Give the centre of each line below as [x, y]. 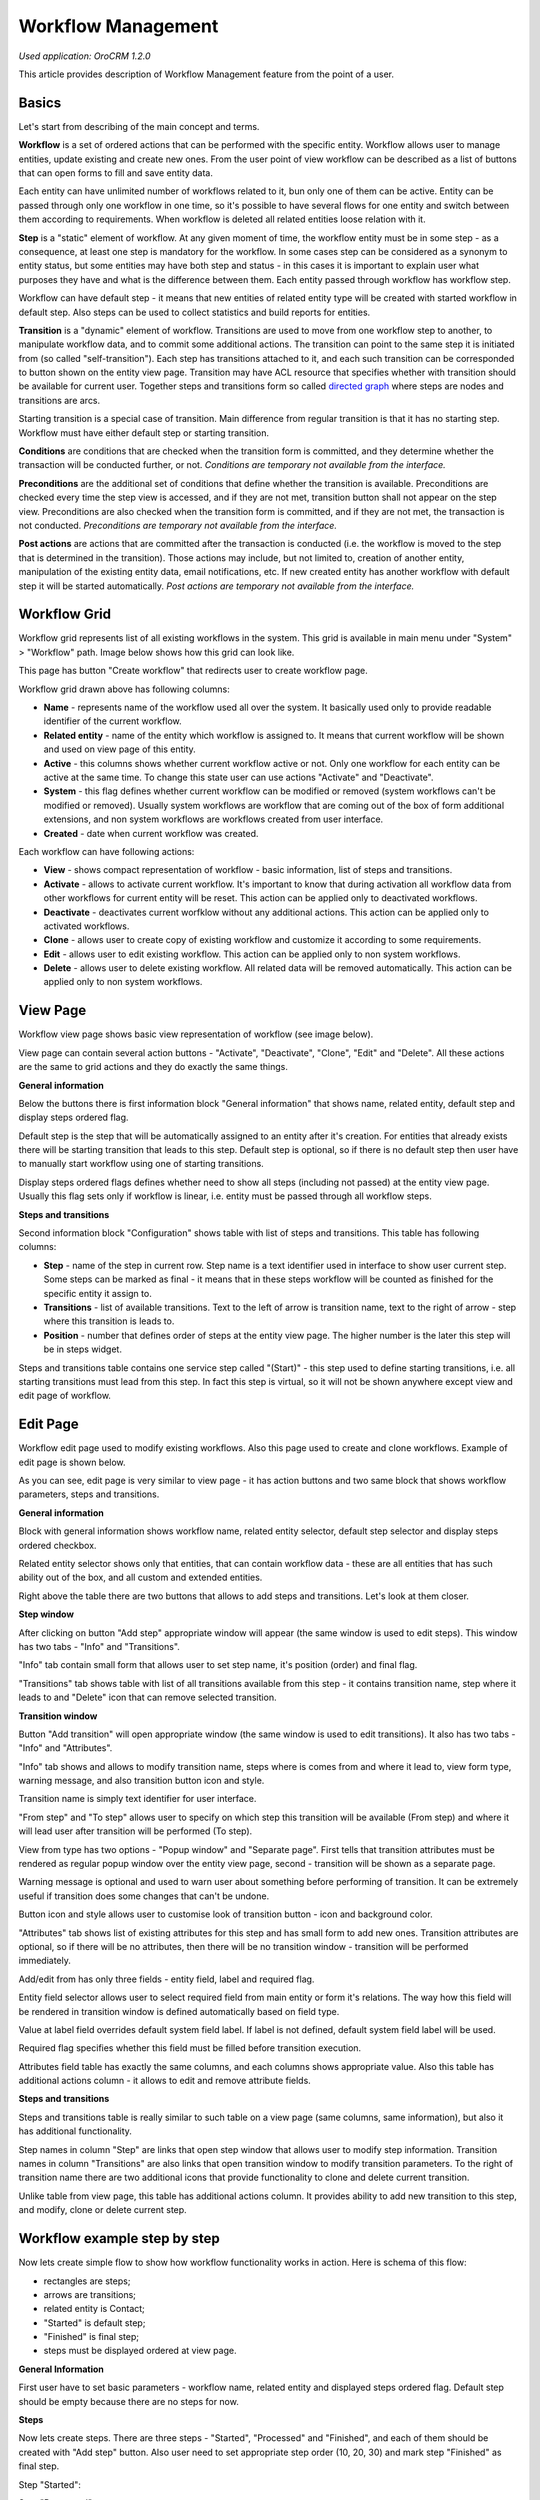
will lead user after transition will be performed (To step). [135, 1831]
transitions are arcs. [59, 400]
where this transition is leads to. [109, 1321]
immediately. [45, 1961]
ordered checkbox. [57, 1545]
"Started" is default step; [94, 2322]
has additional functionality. [75, 2131]
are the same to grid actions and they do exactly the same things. [153, 1067]
